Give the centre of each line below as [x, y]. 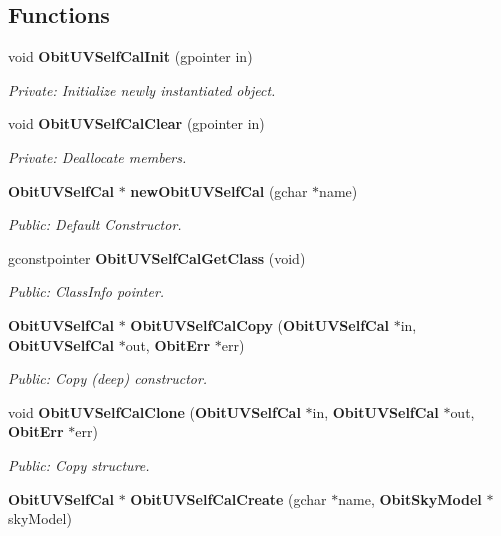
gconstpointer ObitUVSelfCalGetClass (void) [157, 257]
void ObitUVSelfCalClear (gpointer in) [136, 123]
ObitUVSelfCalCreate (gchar [228, 498]
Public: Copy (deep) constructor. [108, 378]
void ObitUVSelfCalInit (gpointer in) [130, 56]
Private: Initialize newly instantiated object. [142, 89]
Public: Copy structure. [79, 464]
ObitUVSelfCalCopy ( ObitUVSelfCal [259, 324]
